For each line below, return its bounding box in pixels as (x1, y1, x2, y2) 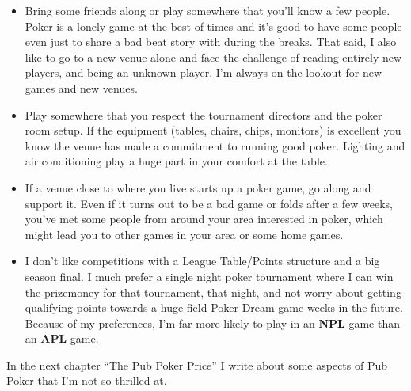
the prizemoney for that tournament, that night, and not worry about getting (25, 283, 401, 300)
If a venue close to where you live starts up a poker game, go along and (25, 179, 371, 195)
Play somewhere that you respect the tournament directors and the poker (25, 106, 382, 123)
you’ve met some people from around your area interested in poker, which (25, 211, 383, 227)
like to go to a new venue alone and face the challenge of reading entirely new (25, 48, 402, 65)
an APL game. (25, 330, 99, 347)
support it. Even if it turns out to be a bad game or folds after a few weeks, (25, 195, 394, 211)
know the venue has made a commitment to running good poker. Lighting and (25, 137, 405, 154)
